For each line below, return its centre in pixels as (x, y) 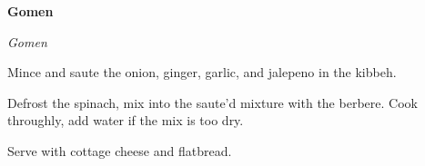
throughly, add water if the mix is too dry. (126, 120)
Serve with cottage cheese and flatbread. (120, 150)
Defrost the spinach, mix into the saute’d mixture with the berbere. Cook (212, 102)
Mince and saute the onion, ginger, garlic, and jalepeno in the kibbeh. (202, 72)
